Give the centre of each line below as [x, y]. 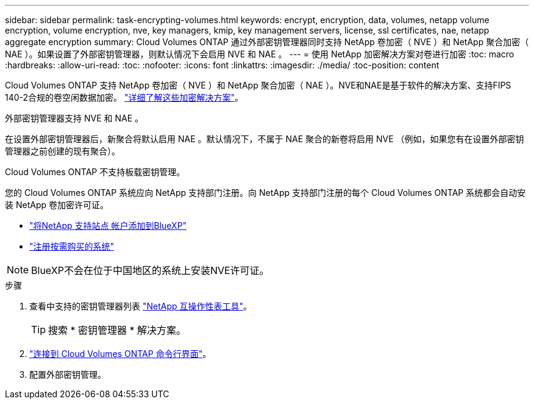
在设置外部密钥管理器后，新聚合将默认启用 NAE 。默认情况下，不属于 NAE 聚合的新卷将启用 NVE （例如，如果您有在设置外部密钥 [265, 139]
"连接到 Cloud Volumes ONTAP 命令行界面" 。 [120, 354]
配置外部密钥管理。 [68, 374]
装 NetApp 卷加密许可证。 [57, 205]
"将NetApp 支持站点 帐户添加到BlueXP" [108, 225]
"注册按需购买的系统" [72, 246]
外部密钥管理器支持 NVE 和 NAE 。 [74, 118]
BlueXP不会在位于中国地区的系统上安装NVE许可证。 [150, 270]
